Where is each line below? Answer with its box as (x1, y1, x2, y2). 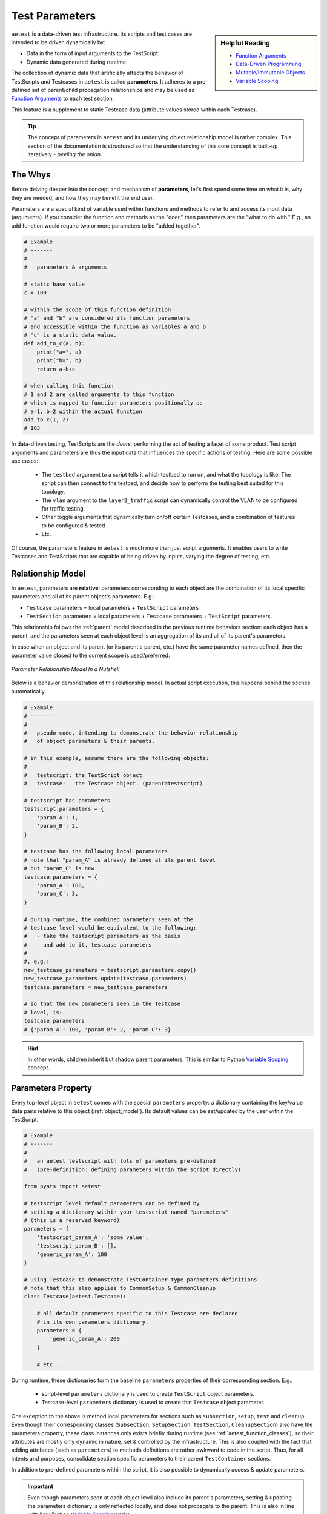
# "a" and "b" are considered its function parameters (24, 315, 190, 322)
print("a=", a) (36, 348, 82, 355)
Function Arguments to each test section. (11, 94, 114, 102)
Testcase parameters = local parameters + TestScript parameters (26, 604, 199, 611)
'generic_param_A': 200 (49, 1335, 121, 1343)
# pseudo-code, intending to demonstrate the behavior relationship (24, 729, 239, 736)
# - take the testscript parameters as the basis (24, 933, 181, 940)
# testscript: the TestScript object (24, 772, 142, 778)
